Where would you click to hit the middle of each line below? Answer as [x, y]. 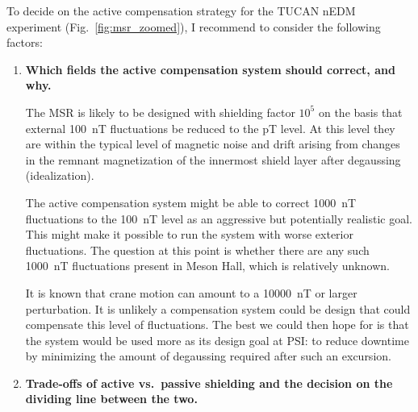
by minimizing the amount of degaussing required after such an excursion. [208, 356]
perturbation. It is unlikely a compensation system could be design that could [218, 308]
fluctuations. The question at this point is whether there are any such [197, 250]
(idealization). [60, 175]
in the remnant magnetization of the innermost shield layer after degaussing [213, 159]
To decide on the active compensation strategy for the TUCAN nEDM [181, 10]
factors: [25, 42]
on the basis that [360, 112]
